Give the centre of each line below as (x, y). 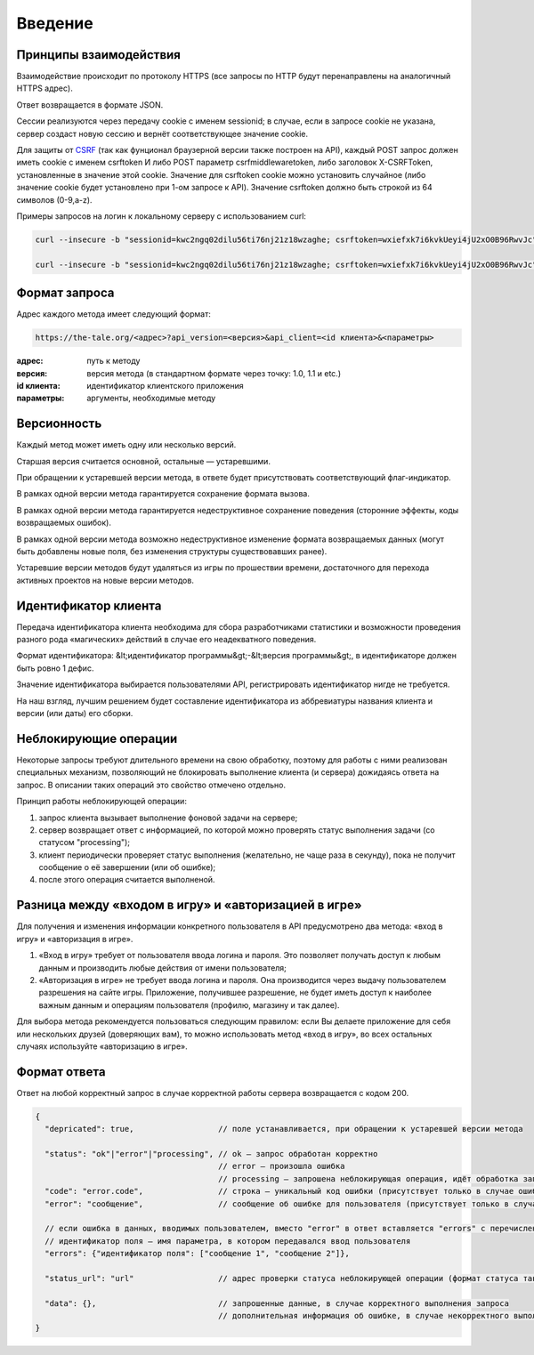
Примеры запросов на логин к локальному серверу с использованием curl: (162, 216)
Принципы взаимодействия (99, 55)
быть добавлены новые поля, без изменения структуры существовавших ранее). (172, 552)
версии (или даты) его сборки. (75, 714)
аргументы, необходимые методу (151, 398)
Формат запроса (65, 293)
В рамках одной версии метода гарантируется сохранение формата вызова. (163, 494)
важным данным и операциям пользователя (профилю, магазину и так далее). (189, 1004)
